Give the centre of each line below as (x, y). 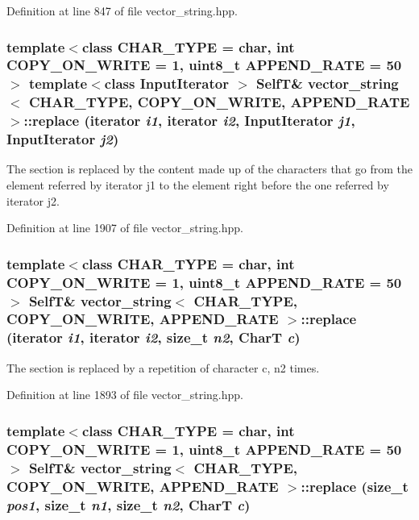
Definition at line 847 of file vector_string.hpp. (122, 10)
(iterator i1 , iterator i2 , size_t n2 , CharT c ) (153, 337)
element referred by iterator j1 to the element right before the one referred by (198, 185)
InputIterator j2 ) (63, 139)
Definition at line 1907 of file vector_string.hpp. (125, 228)
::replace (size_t (355, 486)
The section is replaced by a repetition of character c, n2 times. (163, 367)
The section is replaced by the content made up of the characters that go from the (209, 169)
